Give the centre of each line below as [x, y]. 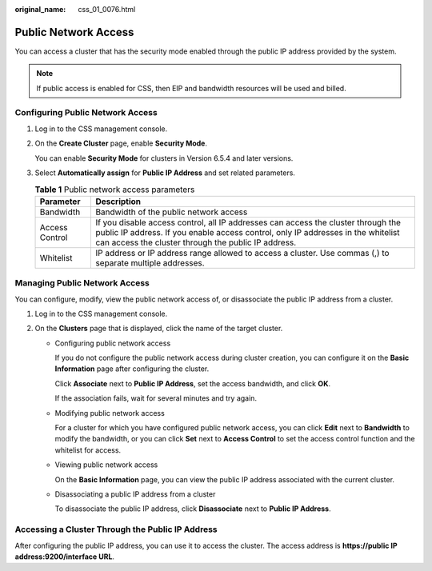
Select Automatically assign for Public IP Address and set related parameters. [165, 173]
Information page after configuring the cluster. [132, 369]
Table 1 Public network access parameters [115, 190]
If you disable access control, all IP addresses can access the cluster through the [248, 222]
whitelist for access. [88, 450]
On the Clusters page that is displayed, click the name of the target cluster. [159, 329]
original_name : [40, 9]
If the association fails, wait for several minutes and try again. [156, 398]
